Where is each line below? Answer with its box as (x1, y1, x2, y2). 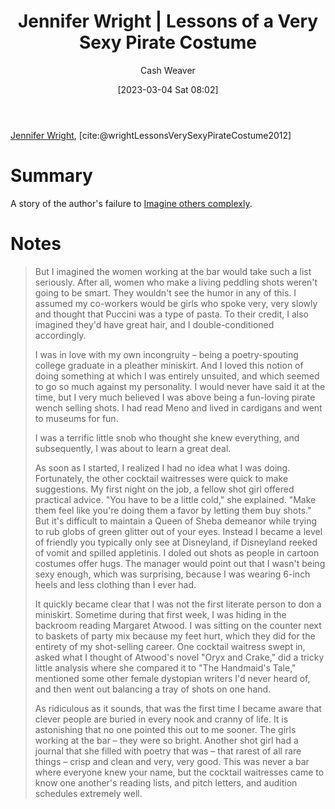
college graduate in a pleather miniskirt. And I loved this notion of (34, 359, 304, 371)
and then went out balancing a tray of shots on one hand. (34, 683, 272, 695)
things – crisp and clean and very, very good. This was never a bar (34, 755, 310, 767)
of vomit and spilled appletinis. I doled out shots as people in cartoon (34, 546, 320, 559)
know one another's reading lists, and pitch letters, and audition (34, 776, 298, 789)
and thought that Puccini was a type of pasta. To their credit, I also (34, 308, 309, 320)
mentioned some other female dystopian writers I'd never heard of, (34, 672, 311, 684)
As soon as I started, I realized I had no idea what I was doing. (34, 461, 291, 474)
